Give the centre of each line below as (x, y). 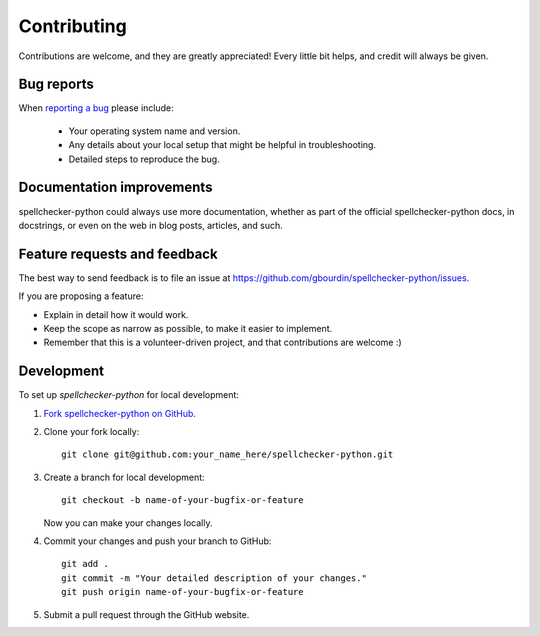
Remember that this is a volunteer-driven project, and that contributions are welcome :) (222, 342)
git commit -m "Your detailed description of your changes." (214, 578)
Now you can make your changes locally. (128, 522)
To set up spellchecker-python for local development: (129, 395)
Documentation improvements (115, 187)
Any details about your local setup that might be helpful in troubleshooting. (222, 145)
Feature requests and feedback (118, 253)
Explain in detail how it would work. (116, 314)
